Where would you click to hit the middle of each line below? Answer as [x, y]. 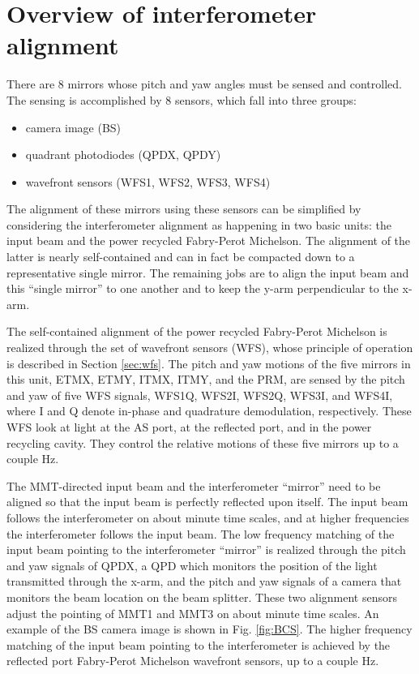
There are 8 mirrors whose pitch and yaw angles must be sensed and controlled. [204, 84]
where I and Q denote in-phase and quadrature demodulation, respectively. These [209, 411]
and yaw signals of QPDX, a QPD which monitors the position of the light [192, 565]
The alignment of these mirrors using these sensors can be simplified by [184, 209]
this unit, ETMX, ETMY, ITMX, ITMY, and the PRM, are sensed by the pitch [206, 379]
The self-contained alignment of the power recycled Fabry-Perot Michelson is [197, 331]
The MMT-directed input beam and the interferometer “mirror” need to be [194, 485]
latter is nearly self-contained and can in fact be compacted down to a [181, 257]
